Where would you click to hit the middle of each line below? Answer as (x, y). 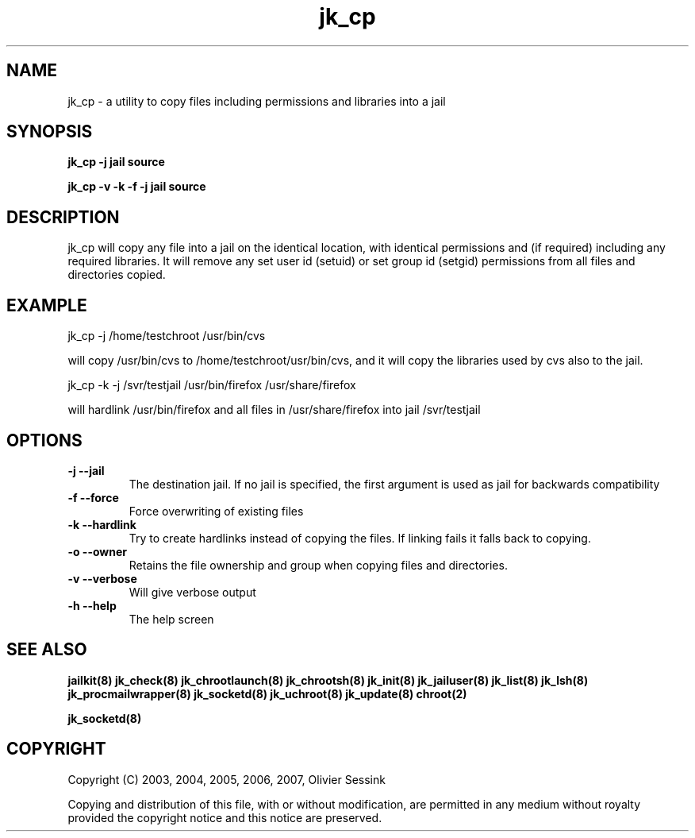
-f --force (93, 497)
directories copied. (117, 275)
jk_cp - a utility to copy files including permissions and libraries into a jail (257, 101)
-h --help (92, 605)
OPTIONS (44, 440)
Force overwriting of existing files (216, 511)
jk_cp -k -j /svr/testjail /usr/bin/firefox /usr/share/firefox (212, 385)
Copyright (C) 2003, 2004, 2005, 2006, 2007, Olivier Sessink (227, 779)
